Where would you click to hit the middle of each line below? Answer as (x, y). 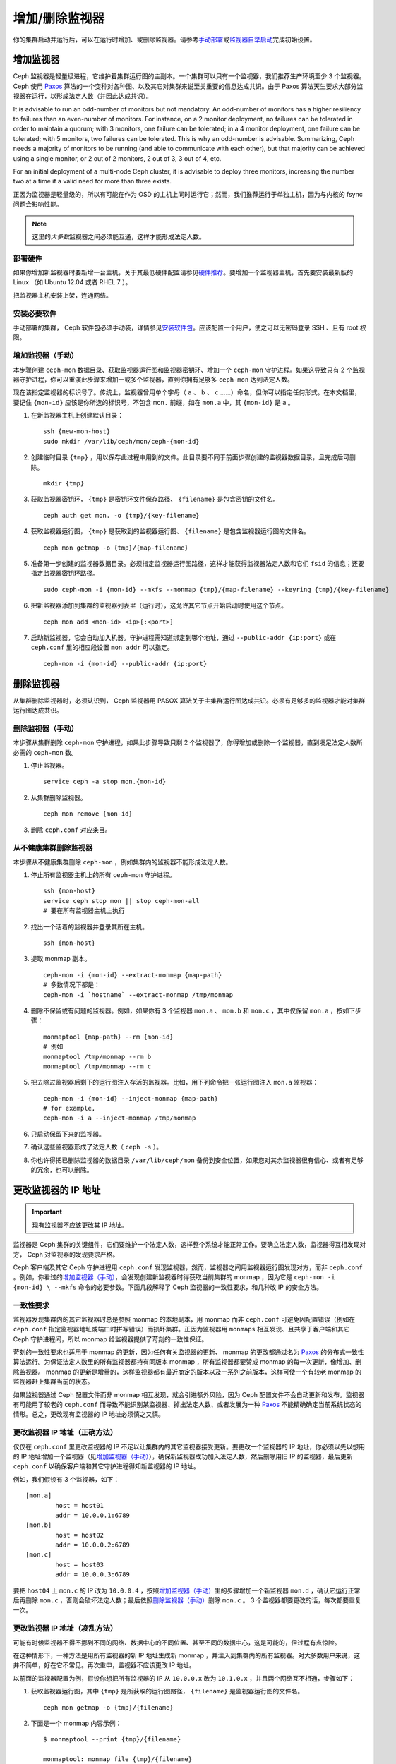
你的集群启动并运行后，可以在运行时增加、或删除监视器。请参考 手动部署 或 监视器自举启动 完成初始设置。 (164, 40)
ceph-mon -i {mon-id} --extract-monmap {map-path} (133, 975)
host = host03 (80, 1564)
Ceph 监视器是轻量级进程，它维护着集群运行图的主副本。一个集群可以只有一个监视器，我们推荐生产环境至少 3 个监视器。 (189, 76)
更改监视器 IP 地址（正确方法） (65, 1432)
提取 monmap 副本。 (61, 959)
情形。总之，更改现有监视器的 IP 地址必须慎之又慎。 (89, 1414)
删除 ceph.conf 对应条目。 (71, 830)
